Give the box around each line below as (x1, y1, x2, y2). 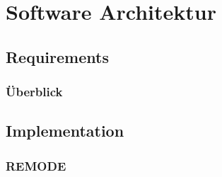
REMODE (6, 156, 66, 174)
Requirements (6, 45, 109, 67)
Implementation (6, 120, 124, 142)
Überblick (6, 83, 63, 101)
